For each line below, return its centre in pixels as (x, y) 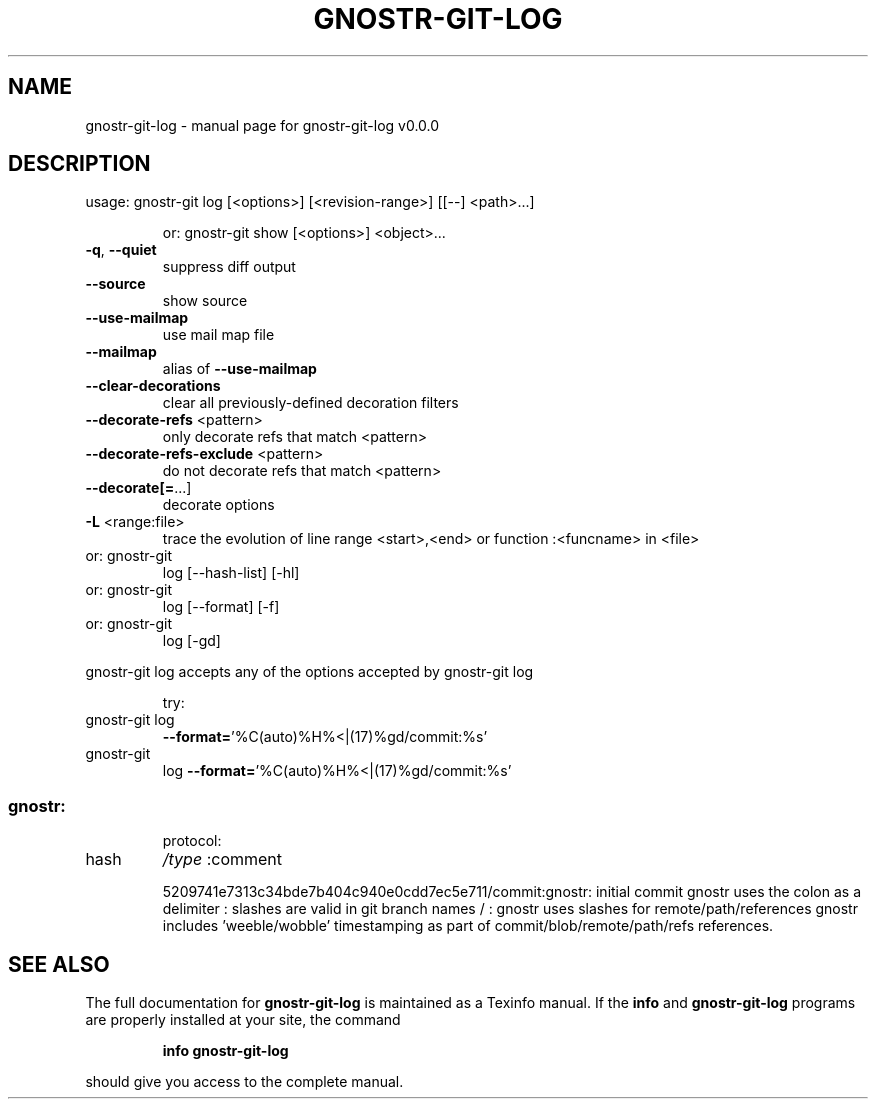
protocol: (192, 841)
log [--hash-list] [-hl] (231, 573)
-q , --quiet (121, 250)
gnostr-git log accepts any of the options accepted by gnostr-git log (309, 672)
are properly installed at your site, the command (243, 1020)
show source (205, 301)
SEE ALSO (59, 964)
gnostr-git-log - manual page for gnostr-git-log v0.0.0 (262, 125)
